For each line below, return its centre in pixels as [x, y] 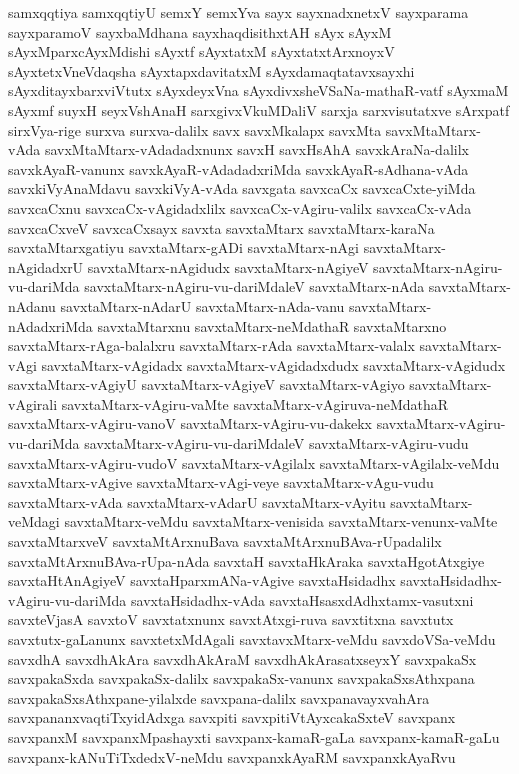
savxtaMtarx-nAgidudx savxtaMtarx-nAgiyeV [228, 266]
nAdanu [32, 305]
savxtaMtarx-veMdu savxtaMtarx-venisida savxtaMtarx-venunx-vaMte [281, 521]
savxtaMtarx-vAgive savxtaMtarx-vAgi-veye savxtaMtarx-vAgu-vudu [221, 482]
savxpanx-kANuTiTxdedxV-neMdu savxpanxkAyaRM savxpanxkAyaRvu [232, 756]
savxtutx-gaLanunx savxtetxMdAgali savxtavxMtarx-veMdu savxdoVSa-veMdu [252, 639]
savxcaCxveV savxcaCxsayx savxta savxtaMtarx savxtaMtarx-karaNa [221, 227]
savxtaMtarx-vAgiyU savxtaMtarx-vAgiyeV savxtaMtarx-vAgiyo [206, 384]
